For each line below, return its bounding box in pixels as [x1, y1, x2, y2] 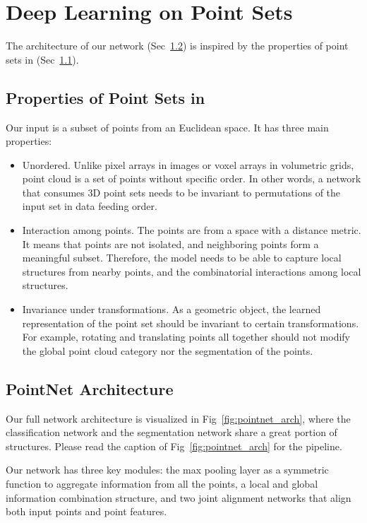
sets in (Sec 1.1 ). [6, 52, 79, 66]
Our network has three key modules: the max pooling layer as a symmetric [6, 462, 329, 477]
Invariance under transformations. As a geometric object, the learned [22, 302, 321, 317]
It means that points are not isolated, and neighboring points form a [22, 236, 319, 251]
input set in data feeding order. [22, 199, 157, 213]
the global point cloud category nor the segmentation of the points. [22, 343, 313, 358]
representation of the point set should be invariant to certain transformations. [22, 315, 359, 330]
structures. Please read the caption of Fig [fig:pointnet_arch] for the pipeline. [6, 438, 342, 453]
